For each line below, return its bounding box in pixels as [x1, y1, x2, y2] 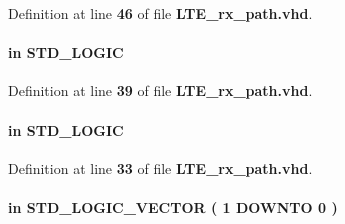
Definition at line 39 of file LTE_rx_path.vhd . [8, 80, 313, 101]
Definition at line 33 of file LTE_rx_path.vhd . [8, 157, 313, 178]
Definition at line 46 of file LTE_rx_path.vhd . [8, 3, 313, 23]
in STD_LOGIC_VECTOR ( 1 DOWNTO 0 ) [8, 196, 338, 217]
